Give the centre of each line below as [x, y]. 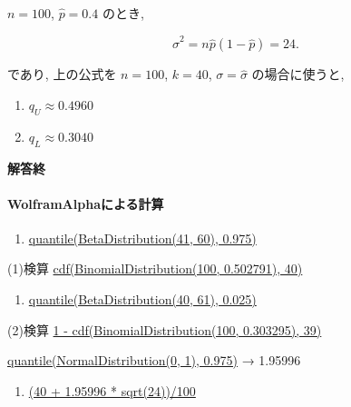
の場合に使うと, [298, 74]
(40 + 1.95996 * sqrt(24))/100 [112, 390]
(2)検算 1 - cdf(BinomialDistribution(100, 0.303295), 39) [165, 329]
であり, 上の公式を [62, 74]
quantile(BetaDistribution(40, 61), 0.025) [142, 299]
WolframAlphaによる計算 [86, 203]
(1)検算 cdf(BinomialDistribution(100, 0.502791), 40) [155, 268]
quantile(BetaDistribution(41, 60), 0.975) [142, 238]
